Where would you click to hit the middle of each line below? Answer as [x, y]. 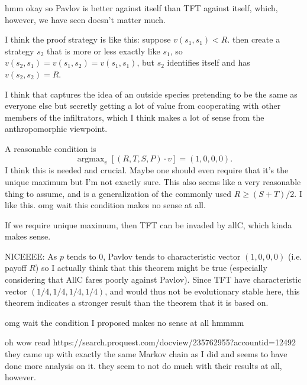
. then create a [254, 39]
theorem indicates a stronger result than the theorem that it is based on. [137, 302]
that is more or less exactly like [104, 51]
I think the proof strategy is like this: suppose [88, 39]
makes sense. [28, 236]
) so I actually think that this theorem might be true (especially [151, 268]
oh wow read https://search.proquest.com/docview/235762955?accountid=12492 [150, 342]
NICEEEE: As [31, 256]
